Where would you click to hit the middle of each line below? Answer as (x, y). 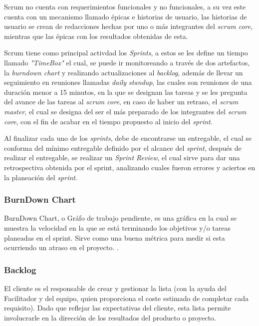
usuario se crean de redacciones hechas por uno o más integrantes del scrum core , (129, 26)
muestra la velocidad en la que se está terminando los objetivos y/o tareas (117, 227)
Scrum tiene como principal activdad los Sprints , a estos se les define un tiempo (126, 53)
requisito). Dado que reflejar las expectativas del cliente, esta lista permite (118, 308)
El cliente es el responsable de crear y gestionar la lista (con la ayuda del (115, 288)
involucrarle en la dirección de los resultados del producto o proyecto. (110, 317)
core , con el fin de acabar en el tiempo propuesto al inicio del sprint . (108, 121)
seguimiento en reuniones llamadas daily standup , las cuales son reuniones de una (128, 82)
